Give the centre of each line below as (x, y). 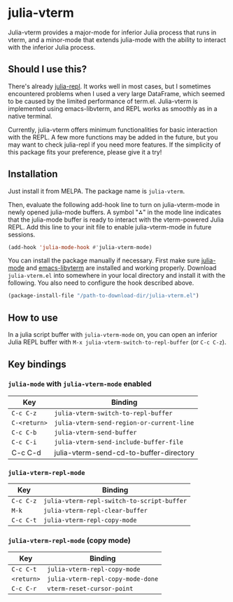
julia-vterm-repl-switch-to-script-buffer (115, 501)
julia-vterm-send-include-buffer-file (119, 442)
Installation (33, 174)
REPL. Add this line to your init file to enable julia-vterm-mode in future (110, 227)
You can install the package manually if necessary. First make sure (104, 260)
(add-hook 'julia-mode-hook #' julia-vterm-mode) (80, 247)
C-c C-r (24, 589)
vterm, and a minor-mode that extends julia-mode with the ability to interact (117, 39)
